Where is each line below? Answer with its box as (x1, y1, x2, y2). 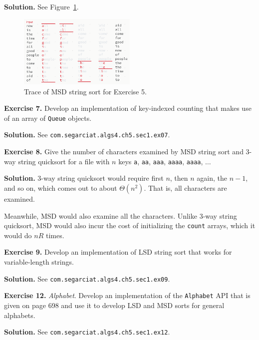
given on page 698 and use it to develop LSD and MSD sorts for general (4, 300, 225, 310)
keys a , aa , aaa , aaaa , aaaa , (118, 156, 203, 166)
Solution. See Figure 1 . (4, 1, 79, 11)
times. (46, 230, 64, 240)
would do (4, 230, 32, 240)
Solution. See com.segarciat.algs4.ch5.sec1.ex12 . (4, 327, 170, 337)
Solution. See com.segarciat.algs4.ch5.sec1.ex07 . (4, 129, 170, 140)
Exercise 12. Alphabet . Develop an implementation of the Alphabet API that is (4, 290, 251, 301)
